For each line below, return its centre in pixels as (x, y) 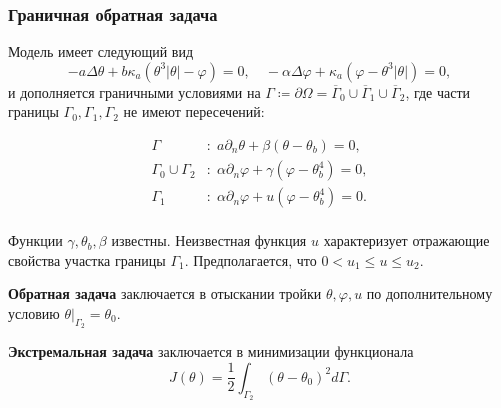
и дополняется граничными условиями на (134, 91)
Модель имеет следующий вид (101, 51)
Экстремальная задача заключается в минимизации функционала (211, 351)
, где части (438, 91)
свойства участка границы (87, 259)
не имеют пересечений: (194, 111)
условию (34, 312)
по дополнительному (429, 293)
